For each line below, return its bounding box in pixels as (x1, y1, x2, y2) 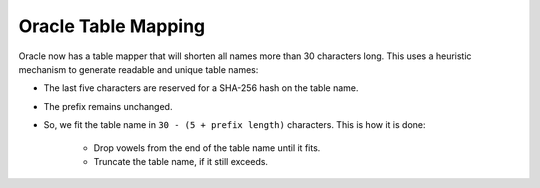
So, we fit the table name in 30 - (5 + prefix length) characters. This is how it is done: (43, 119, 426, 131)
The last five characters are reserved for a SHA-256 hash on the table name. (43, 82, 359, 94)
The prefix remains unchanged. (43, 100, 173, 112)
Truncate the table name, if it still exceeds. (93, 155, 269, 167)
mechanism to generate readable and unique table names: (18, 63, 259, 75)
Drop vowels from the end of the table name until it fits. (93, 141, 321, 154)
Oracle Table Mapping (18, 15, 206, 37)
